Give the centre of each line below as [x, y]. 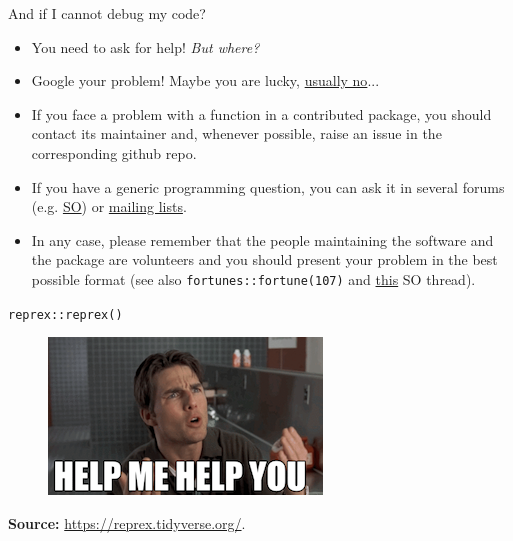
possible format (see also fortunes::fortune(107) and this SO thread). [253, 278]
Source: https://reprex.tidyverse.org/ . [127, 522]
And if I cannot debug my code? [107, 13]
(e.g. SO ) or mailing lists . [109, 206]
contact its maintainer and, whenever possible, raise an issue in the [236, 133]
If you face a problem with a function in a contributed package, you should [261, 113]
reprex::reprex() [65, 314]
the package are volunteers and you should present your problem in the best [264, 259]
